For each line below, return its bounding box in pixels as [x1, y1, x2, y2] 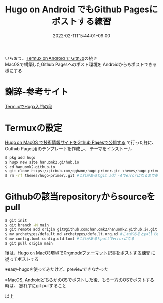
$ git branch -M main [5, 223, 49, 227]
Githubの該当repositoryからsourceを [5, 191, 155, 202]
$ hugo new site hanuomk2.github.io [5, 160, 79, 165]
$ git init [5, 218, 27, 223]
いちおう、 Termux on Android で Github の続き [5, 55, 98, 61]
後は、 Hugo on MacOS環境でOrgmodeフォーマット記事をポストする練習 [5, 250, 150, 256]
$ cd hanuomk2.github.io [5, 164, 55, 169]
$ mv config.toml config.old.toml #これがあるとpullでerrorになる [5, 236, 135, 241]
